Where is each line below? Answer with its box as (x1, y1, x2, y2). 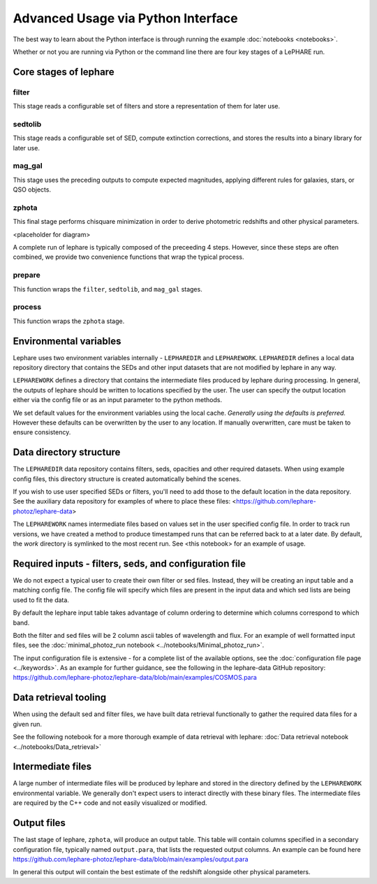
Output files (13, 817, 66, 829)
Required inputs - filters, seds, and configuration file (13, 557, 246, 569)
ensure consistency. (13, 428, 71, 436)
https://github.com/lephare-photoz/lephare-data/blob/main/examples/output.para (13, 855, 249, 863)
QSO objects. (13, 185, 52, 194)
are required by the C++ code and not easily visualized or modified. (13, 799, 207, 807)
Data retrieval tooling (13, 692, 107, 704)
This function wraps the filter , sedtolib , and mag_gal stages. (13, 285, 202, 293)
